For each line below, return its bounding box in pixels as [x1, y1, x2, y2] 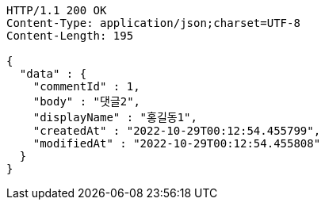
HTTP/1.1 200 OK [6, 4, 107, 17]
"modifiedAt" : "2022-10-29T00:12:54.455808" [32, 137, 321, 150]
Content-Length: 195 [6, 29, 134, 42]
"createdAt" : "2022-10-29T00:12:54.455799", [32, 124, 321, 137]
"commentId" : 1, [32, 80, 140, 93]
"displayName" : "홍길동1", [32, 111, 197, 124]
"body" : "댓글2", [32, 95, 141, 108]
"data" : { [19, 67, 87, 80]
